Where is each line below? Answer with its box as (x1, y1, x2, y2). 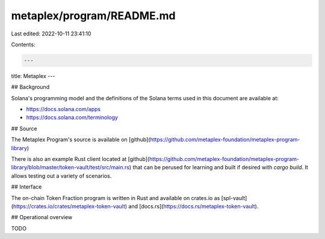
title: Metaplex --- (11, 72, 55, 79)
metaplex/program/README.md (11, 9, 176, 22)
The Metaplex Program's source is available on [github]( (11, 136, 150, 144)
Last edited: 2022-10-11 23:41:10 (11, 30, 91, 37)
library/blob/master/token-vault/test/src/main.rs (11, 164, 129, 171)
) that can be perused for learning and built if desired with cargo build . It (129, 164, 308, 171)
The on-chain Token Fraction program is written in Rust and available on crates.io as (11, 194, 220, 201)
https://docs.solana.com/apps (26, 106, 101, 113)
